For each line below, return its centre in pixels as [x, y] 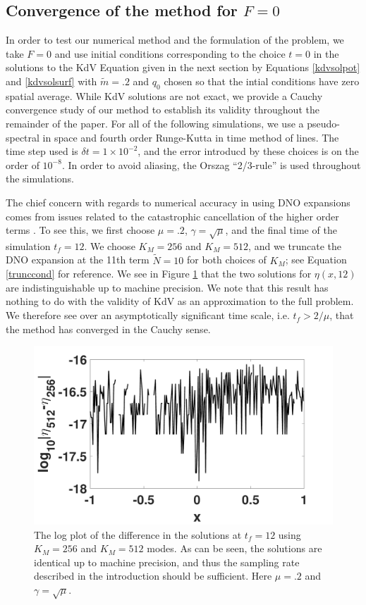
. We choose [110, 245]
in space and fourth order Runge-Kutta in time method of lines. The [191, 137]
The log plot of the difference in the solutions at [138, 534]
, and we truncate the [295, 245]
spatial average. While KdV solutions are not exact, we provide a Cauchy [164, 95]
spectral [23, 137]
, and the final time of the [281, 230]
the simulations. [40, 179]
